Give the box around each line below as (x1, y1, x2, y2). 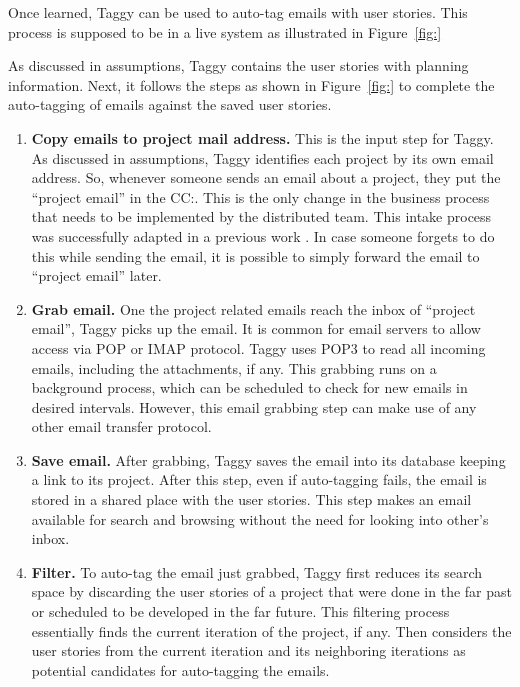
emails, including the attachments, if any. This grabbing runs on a (31, 357, 437, 378)
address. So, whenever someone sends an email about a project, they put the (31, 167, 501, 188)
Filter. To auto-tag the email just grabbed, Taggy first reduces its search (31, 561, 483, 582)
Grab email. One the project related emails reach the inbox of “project (31, 298, 476, 319)
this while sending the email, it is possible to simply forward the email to (31, 245, 480, 266)
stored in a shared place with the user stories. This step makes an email (31, 489, 472, 510)
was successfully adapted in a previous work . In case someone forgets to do (31, 225, 495, 246)
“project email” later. (31, 265, 162, 286)
